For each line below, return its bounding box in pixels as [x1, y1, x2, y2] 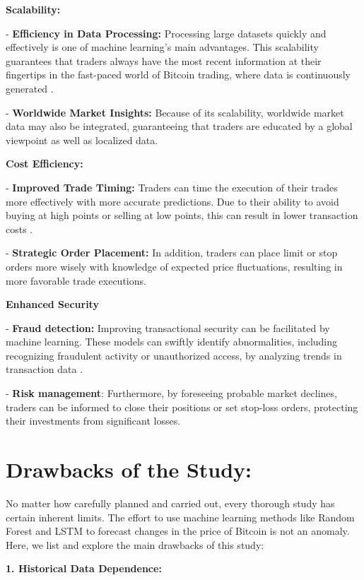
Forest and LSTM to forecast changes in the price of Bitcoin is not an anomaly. [6, 523, 350, 538]
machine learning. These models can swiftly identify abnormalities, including [6, 334, 338, 349]
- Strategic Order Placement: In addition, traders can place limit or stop [6, 245, 338, 260]
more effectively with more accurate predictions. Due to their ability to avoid [6, 194, 339, 208]
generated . [6, 81, 54, 95]
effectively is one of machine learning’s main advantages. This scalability [6, 40, 319, 54]
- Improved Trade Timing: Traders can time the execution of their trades [6, 179, 338, 194]
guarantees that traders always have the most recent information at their [6, 53, 322, 68]
